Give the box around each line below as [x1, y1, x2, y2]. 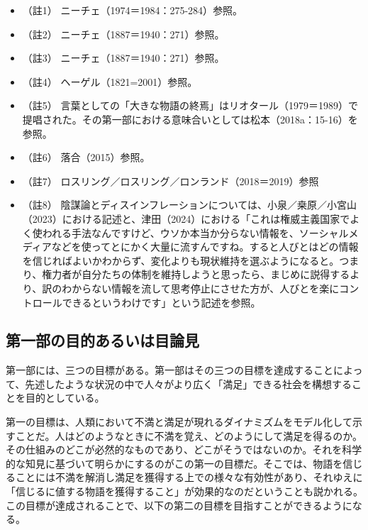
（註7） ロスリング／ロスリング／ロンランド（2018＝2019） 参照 [22, 173, 319, 188]
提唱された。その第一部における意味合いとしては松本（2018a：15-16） [22, 111, 348, 126]
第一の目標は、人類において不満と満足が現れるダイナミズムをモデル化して [6, 414, 352, 429]
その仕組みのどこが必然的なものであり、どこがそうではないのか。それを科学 [6, 442, 362, 457]
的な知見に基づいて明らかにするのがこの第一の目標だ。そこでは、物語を [6, 456, 343, 470]
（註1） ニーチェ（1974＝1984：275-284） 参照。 [22, 3, 243, 17]
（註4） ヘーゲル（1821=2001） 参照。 [22, 74, 198, 89]
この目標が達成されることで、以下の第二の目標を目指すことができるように [6, 497, 352, 512]
